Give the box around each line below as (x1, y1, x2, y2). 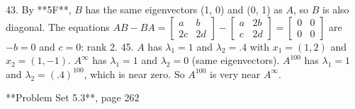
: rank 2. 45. (81, 39, 134, 53)
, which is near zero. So (84, 66, 185, 81)
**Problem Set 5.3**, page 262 (6, 90, 140, 105)
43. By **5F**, (6, 2, 72, 16)
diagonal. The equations (6, 19, 110, 34)
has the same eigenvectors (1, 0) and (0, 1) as (85, 2, 283, 16)
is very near (210, 66, 261, 81)
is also (322, 2, 349, 16)
